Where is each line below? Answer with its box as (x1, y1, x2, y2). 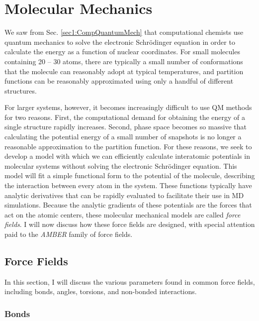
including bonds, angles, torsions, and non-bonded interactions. (4, 286, 197, 297)
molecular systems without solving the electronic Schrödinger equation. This (4, 160, 237, 171)
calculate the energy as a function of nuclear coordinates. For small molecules (4, 46, 240, 57)
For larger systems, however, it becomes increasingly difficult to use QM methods (4, 102, 252, 112)
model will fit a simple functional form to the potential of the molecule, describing (4, 170, 255, 181)
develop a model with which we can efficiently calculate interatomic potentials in (4, 151, 250, 161)
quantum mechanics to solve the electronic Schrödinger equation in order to (4, 36, 235, 47)
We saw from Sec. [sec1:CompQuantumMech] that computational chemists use (4, 27, 244, 37)
